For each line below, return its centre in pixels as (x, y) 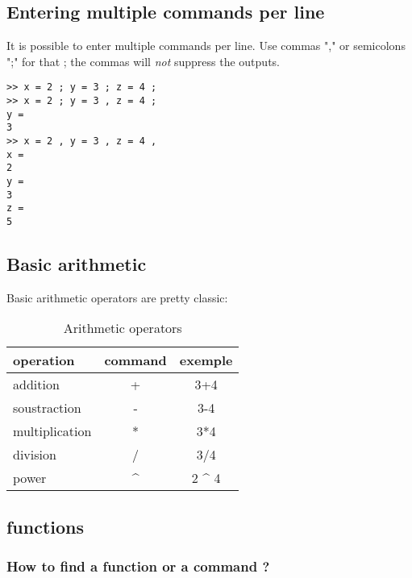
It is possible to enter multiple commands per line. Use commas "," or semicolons (206, 46)
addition (36, 385)
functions (46, 526)
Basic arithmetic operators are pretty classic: (117, 297)
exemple (206, 360)
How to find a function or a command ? (138, 566)
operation (44, 360)
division (35, 455)
